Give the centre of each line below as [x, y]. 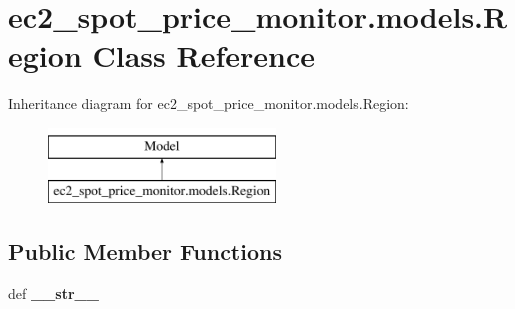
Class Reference [203, 55]
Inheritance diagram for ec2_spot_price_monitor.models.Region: [208, 103]
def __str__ [53, 293]
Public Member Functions [145, 251]
